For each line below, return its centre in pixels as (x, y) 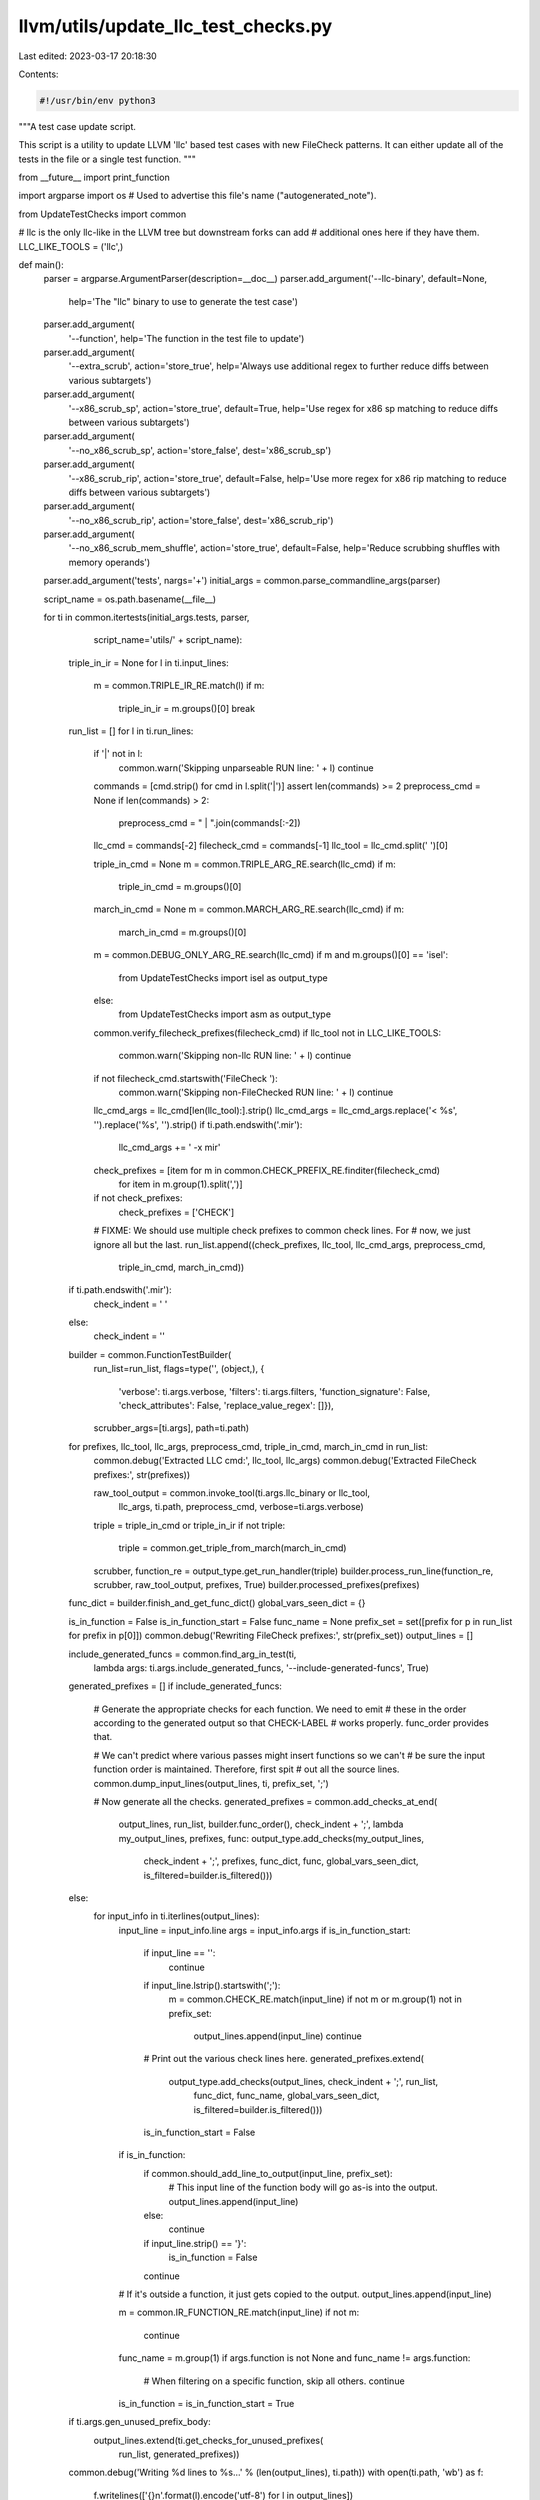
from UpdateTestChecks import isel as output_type (223, 977)
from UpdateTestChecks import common (102, 214)
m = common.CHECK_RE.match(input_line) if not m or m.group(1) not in (315, 1999)
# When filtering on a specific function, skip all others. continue (274, 2381)
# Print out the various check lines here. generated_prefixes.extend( (284, 2059)
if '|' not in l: (118, 754)
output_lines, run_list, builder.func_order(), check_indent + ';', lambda (261, 1824)
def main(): (41, 265)
